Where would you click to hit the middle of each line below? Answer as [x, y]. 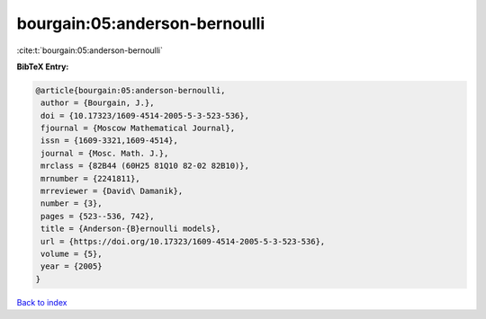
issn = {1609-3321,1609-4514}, [110, 141]
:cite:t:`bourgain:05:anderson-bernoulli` [90, 50]
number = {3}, [72, 204]
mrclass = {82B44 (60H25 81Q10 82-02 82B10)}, [145, 166]
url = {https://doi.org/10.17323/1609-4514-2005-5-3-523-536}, [183, 241]
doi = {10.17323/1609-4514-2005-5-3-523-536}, [145, 115]
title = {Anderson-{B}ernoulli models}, [131, 229]
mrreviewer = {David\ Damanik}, [112, 191]
